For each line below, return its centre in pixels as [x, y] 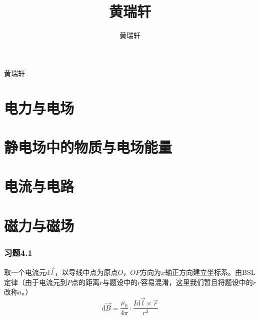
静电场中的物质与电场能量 [88, 146]
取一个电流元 [25, 272]
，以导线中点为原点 [86, 272]
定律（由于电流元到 [35, 282]
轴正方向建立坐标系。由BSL [210, 272]
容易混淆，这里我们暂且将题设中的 [197, 282]
